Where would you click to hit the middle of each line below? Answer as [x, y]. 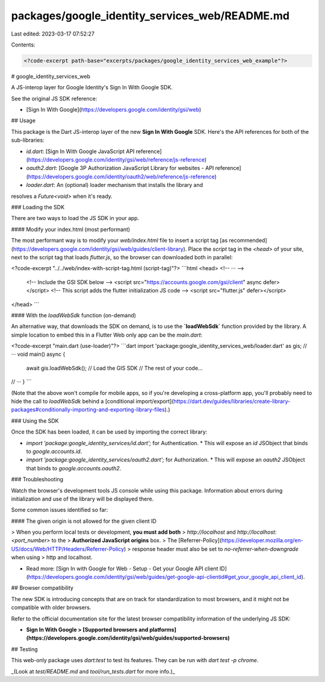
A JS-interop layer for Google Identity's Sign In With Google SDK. [92, 87]
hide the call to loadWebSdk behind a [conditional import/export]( [92, 402]
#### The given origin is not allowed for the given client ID [84, 521]
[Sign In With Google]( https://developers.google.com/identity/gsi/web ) [114, 110]
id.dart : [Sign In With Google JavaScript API [80, 151]
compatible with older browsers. [51, 608]
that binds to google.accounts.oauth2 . [74, 468]
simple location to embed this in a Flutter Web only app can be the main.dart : [107, 335]
